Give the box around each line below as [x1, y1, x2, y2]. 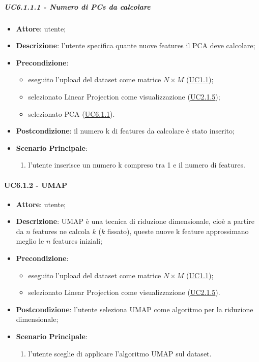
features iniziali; [52, 236, 102, 246]
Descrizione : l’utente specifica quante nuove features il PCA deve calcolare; [16, 40, 255, 51]
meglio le [16, 236, 44, 246]
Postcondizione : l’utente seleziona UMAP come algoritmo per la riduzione [16, 304, 253, 314]
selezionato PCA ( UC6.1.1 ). [28, 108, 115, 119]
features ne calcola [33, 225, 90, 236]
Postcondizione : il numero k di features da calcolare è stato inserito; [16, 125, 235, 136]
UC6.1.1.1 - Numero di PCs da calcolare [4, 1, 151, 12]
